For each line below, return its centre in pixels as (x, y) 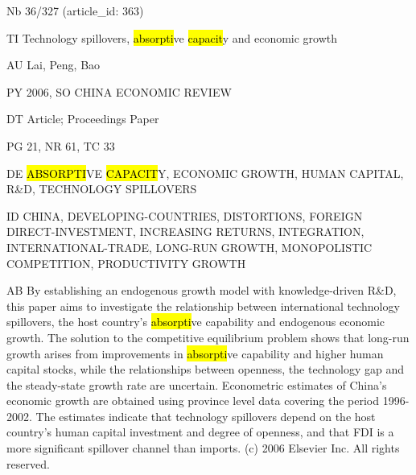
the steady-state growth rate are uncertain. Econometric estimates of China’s (197, 384)
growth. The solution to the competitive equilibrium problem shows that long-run (208, 337)
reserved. (28, 463)
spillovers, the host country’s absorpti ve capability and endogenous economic (196, 322)
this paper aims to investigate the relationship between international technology (203, 306)
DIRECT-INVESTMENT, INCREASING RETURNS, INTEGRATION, (185, 231)
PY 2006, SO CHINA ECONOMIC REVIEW (119, 91)
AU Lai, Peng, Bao (54, 65)
